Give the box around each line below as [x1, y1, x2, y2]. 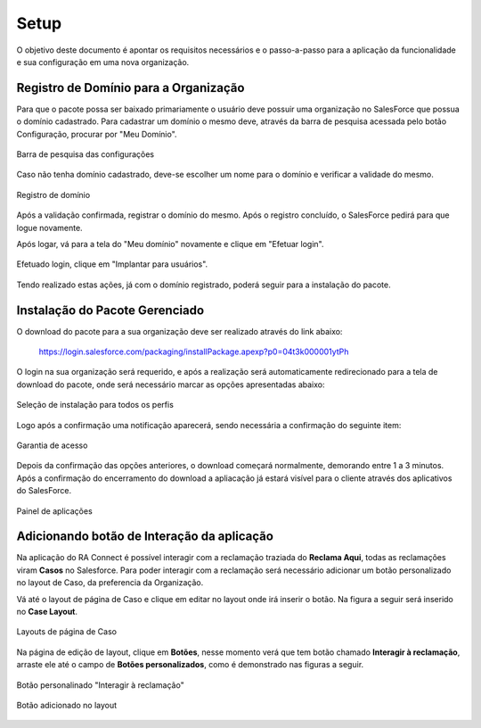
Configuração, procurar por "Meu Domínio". [16, 128, 177, 139]
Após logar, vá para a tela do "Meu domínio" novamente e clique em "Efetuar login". [16, 238, 324, 249]
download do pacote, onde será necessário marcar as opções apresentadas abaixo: [16, 379, 325, 390]
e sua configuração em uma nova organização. [16, 56, 190, 67]
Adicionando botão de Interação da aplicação [16, 529, 273, 544]
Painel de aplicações [16, 505, 93, 517]
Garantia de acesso [16, 440, 88, 451]
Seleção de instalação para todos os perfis [16, 400, 174, 410]
